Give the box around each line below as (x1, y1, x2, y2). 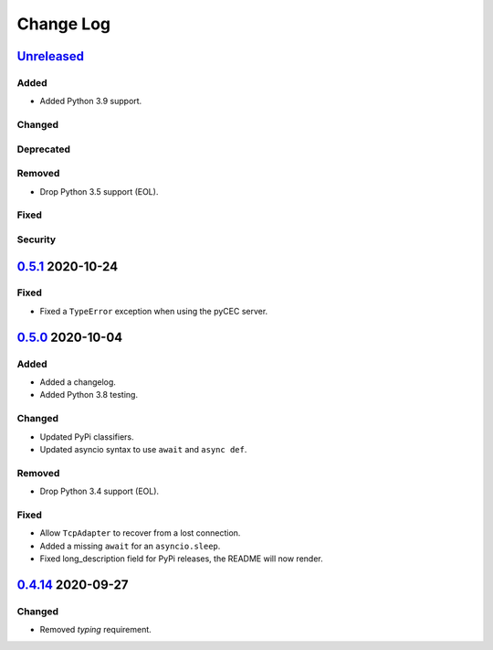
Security (16, 233, 57, 246)
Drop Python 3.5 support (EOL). (39, 186, 159, 197)
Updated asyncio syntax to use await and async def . (39, 443, 247, 454)
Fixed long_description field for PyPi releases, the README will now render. (39, 553, 323, 564)
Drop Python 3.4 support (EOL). (39, 485, 160, 497)
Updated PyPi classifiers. (39, 431, 134, 442)
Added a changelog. (39, 377, 116, 388)
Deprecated (16, 143, 71, 155)
